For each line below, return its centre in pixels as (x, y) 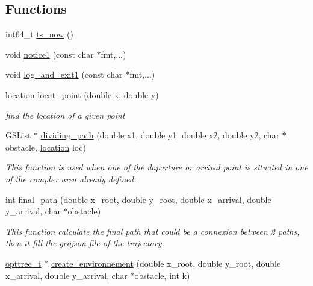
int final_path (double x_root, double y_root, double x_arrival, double (138, 199)
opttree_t (23, 263)
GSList (18, 135)
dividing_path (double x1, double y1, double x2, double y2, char (160, 135)
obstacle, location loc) (46, 147)
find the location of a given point (65, 115)
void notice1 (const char (50, 54)
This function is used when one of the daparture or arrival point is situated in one (157, 167)
